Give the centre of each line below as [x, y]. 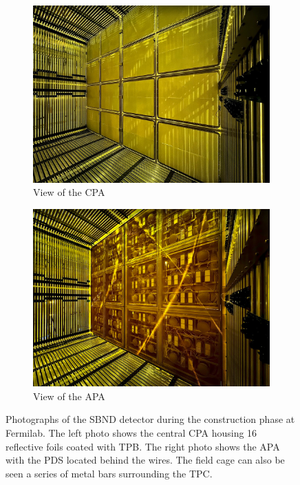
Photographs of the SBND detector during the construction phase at [150, 419]
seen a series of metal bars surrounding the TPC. [109, 473]
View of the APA [69, 396]
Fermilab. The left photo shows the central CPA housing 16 [131, 432]
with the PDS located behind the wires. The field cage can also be [145, 460]
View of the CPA [69, 192]
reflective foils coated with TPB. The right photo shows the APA [143, 446]
